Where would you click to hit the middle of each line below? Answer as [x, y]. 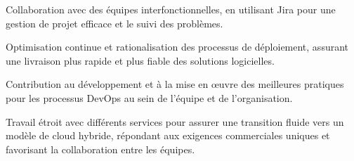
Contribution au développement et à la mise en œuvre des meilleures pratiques [175, 84]
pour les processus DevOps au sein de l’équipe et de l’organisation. [149, 97]
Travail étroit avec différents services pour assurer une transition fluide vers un [175, 121]
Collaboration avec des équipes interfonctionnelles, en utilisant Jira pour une [171, 9]
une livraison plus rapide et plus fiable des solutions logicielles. [140, 60]
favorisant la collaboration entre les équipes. [100, 149]
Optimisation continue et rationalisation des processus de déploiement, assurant [177, 47]
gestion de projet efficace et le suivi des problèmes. [114, 23]
